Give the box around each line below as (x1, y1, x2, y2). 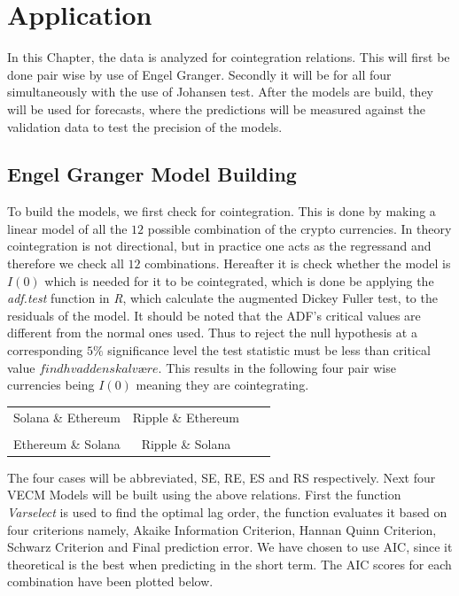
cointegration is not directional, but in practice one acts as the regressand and (7, 236, 432, 255)
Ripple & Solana (141, 434, 231, 453)
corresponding (7, 341, 83, 360)
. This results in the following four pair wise (158, 358, 396, 376)
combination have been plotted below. (7, 572, 214, 591)
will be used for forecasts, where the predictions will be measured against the (7, 99, 425, 118)
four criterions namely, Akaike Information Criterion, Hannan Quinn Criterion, (7, 520, 437, 538)
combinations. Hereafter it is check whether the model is (144, 254, 451, 273)
